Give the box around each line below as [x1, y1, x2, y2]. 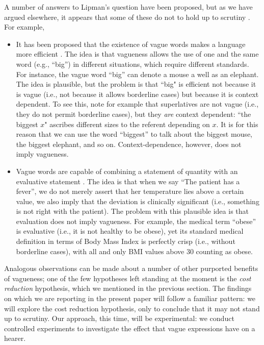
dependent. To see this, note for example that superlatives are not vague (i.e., [16, 98, 259, 109]
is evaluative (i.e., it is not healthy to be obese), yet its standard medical [16, 226, 244, 236]
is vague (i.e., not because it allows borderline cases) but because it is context [16, 88, 259, 99]
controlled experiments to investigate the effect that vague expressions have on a [4, 323, 255, 333]
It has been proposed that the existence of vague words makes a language [16, 38, 246, 49]
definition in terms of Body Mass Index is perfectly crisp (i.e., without [16, 236, 235, 247]
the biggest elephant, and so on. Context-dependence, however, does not [16, 138, 242, 149]
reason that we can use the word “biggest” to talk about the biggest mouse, [16, 129, 252, 139]
